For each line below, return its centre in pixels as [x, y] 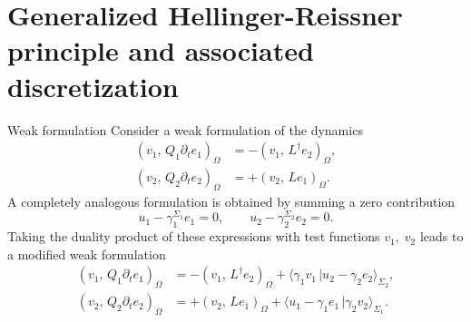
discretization [93, 86]
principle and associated [161, 50]
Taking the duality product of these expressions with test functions [194, 236]
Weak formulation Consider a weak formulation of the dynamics [185, 129]
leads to [442, 236]
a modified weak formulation [87, 254]
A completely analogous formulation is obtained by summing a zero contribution [231, 201]
